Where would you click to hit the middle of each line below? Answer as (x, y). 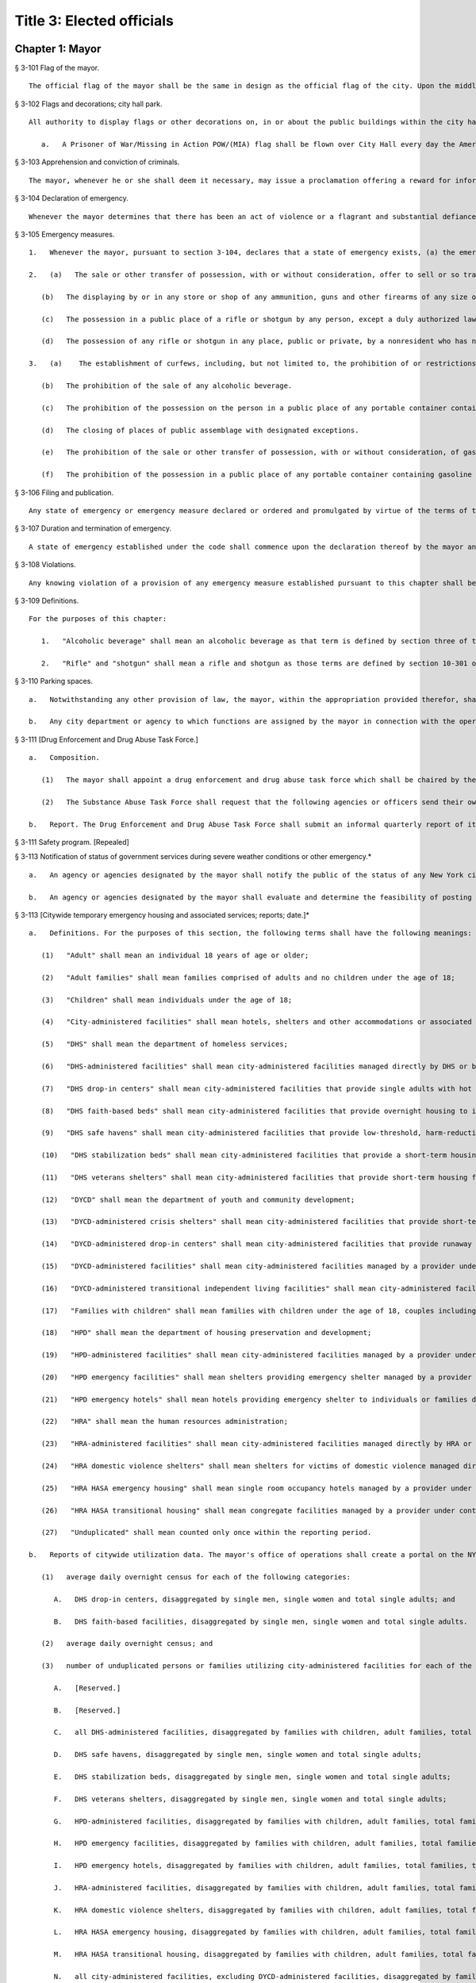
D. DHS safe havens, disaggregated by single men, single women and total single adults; (238, 1755)
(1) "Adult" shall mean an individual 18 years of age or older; (175, 955)
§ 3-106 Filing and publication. (64, 493)
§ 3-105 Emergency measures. (65, 234)
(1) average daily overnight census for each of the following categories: (196, 1577)
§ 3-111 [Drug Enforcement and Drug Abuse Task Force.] (106, 739)
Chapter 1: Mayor (58, 49)
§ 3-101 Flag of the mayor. (57, 68)
